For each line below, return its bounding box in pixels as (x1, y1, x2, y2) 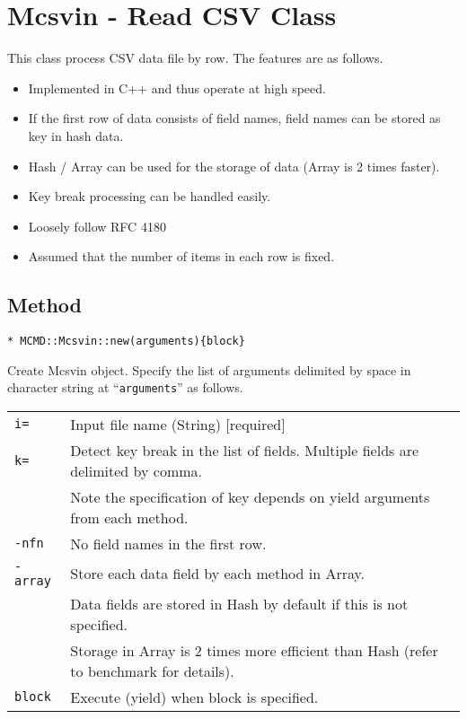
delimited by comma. (70, 460, 203, 481)
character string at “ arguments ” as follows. (7, 378, 243, 397)
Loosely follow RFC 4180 (28, 216, 166, 235)
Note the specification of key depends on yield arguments (70, 486, 430, 507)
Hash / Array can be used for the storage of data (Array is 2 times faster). (28, 156, 440, 175)
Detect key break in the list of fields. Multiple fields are (70, 439, 419, 460)
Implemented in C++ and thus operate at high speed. (28, 78, 326, 97)
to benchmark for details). (70, 660, 234, 681)
